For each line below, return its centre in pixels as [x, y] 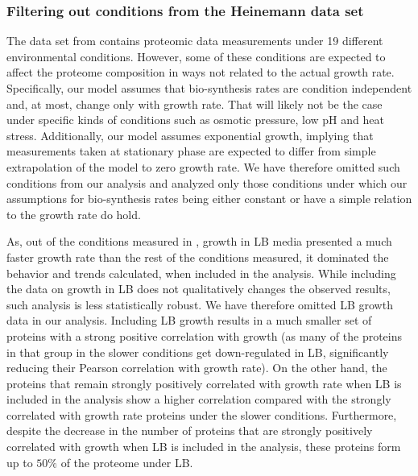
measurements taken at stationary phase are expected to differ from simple [191, 151]
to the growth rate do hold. [74, 214]
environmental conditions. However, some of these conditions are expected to [196, 56]
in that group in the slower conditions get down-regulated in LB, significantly [198, 352]
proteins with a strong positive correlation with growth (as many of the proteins [205, 335]
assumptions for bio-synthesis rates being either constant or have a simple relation [209, 199]
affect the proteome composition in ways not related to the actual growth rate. [201, 72]
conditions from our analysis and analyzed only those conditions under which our [207, 182]
